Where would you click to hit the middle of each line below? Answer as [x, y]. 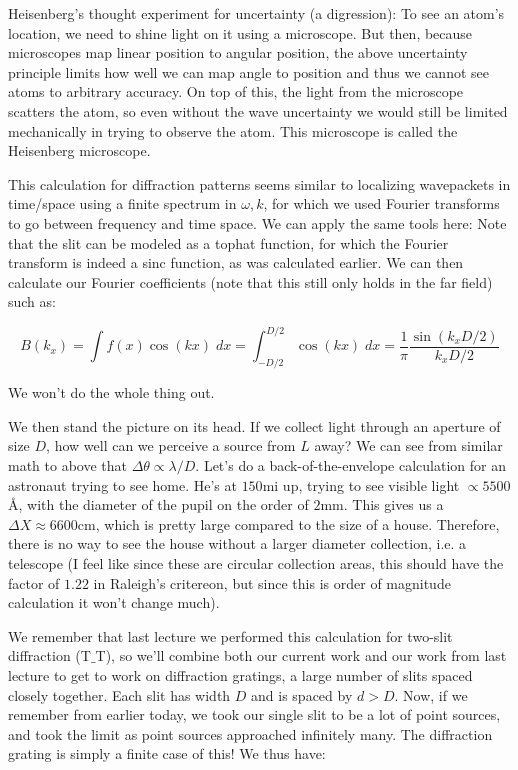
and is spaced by [302, 694]
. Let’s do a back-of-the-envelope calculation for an [350, 464]
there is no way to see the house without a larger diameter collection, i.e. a [237, 543]
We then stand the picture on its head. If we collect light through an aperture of [254, 425]
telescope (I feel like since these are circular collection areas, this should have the [256, 562]
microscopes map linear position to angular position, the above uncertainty [238, 52]
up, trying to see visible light [371, 484]
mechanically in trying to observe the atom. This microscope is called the [233, 130]
